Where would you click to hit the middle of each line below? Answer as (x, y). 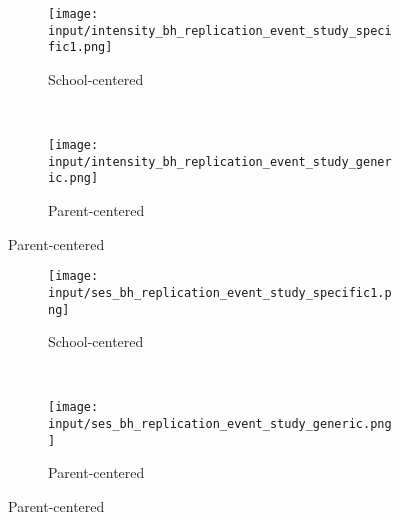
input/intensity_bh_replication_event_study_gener (220, 161)
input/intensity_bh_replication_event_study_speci (220, 30)
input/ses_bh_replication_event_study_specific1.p (220, 292)
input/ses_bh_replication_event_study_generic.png (220, 424)
